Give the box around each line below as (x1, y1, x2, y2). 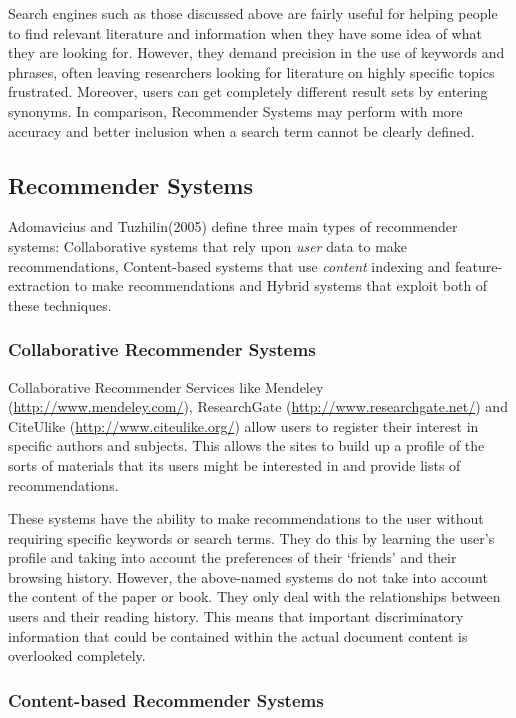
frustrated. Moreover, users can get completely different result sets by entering (8, 81, 488, 102)
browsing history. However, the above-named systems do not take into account (8, 566, 488, 587)
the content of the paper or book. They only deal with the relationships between (8, 586, 501, 607)
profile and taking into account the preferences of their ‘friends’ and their (8, 547, 457, 568)
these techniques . (8, 294, 112, 315)
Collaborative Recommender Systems (8, 337, 316, 362)
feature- (454, 255, 503, 276)
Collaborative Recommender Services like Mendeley (8, 376, 324, 397)
